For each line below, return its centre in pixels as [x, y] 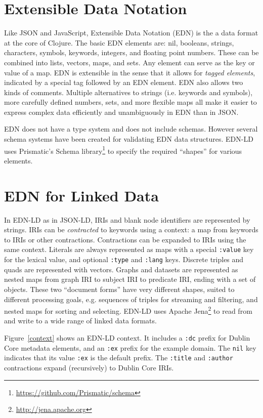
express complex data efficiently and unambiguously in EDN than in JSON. [121, 112]
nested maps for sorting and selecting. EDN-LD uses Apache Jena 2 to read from [128, 310]
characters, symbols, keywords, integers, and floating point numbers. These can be [131, 52]
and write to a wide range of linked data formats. [80, 321]
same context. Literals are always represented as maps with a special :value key [129, 249]
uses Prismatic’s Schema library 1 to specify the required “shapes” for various [123, 150]
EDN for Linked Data [81, 195]
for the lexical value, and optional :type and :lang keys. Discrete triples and [124, 259]
